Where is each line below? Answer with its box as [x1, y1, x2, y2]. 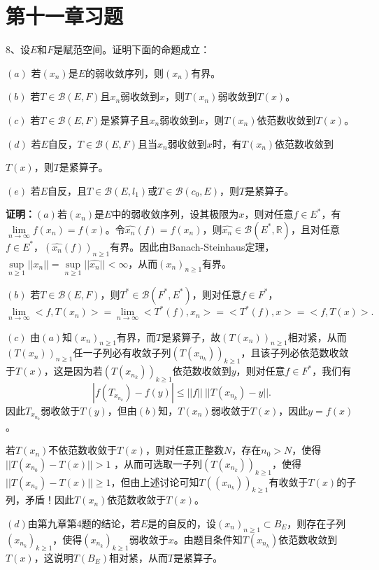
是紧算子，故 [162, 329, 221, 344]
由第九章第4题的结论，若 [27, 515, 141, 530]
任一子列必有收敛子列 [73, 345, 171, 360]
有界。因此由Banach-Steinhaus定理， [110, 239, 275, 253]
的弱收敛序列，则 [85, 65, 164, 80]
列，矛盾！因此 [6, 492, 74, 507]
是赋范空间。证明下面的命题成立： [53, 42, 210, 57]
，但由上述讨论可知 [110, 474, 199, 489]
